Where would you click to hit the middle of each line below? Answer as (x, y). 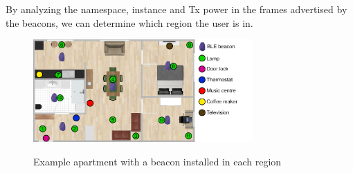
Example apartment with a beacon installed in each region (157, 161)
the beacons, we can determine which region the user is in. (129, 22)
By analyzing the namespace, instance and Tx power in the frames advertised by (176, 9)
